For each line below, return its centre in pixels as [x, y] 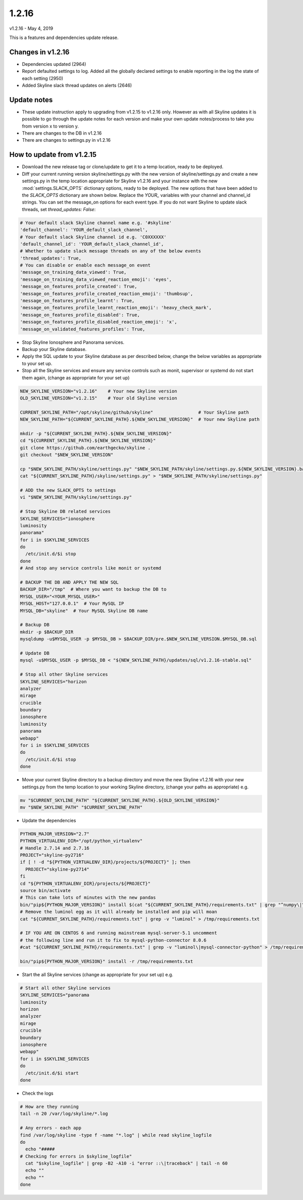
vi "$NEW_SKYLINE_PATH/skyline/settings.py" [76, 497]
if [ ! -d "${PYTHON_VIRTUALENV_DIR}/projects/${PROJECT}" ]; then [105, 862]
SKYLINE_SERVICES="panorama [55, 995]
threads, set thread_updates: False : [59, 209]
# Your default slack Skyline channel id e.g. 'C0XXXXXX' [93, 237]
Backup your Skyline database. [54, 349]
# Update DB [35, 653]
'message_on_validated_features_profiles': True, [83, 329]
